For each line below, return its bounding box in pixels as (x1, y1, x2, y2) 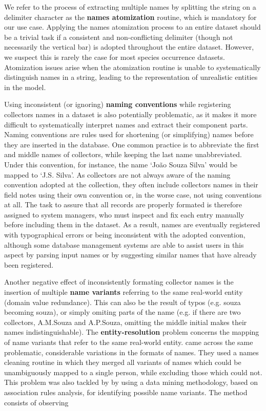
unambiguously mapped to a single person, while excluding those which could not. (4, 366, 262, 377)
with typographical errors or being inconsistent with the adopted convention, (4, 229, 245, 240)
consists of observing (4, 397, 69, 407)
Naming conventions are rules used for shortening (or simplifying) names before (4, 129, 254, 140)
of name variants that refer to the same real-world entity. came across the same (4, 337, 253, 347)
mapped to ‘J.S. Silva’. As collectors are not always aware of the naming (4, 169, 231, 180)
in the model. (4, 81, 46, 92)
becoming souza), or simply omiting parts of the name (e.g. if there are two (4, 307, 241, 317)
